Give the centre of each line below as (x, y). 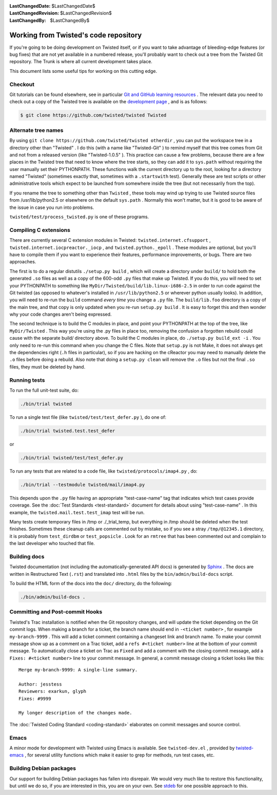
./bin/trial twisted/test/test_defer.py (72, 458)
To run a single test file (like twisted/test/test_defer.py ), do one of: (88, 417)
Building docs (27, 556)
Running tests (27, 380)
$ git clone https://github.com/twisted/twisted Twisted (93, 115)
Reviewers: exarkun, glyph (53, 691)
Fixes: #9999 (35, 699)
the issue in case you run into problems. (52, 207)
